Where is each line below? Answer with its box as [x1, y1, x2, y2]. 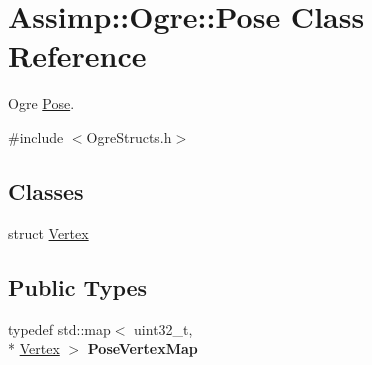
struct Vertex [8, 222, 89, 243]
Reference [8, 35, 147, 76]
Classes [8, 175, 84, 206]
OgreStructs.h [86, 126, 172, 147]
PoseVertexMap [87, 338, 198, 359]
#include [8, 126, 64, 147]
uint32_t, [134, 318, 193, 339]
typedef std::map [8, 318, 111, 339]
